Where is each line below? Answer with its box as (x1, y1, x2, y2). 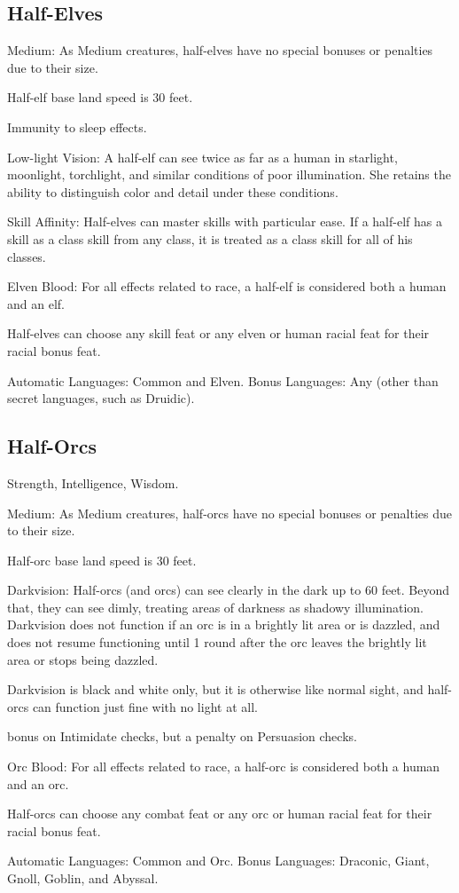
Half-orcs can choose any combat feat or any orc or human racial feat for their (7, 804, 432, 823)
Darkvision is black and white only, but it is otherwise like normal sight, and (7, 680, 424, 699)
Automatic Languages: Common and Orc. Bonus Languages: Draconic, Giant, (7, 851, 430, 870)
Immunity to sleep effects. (7, 117, 147, 136)
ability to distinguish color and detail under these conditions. (7, 182, 338, 201)
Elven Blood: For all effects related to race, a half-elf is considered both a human (7, 277, 447, 296)
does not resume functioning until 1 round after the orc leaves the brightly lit (7, 633, 427, 652)
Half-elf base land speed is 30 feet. (7, 88, 193, 107)
